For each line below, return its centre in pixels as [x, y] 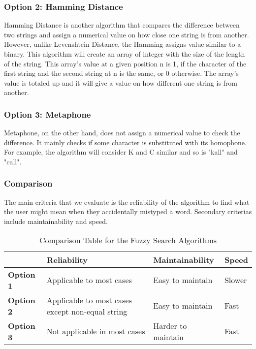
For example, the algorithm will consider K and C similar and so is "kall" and [121, 152]
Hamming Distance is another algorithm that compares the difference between [122, 25]
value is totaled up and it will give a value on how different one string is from [121, 82]
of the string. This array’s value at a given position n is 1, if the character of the [125, 63]
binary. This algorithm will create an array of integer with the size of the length [125, 54]
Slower [236, 280]
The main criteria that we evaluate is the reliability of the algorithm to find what [127, 202]
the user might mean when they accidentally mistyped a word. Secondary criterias [128, 211]
